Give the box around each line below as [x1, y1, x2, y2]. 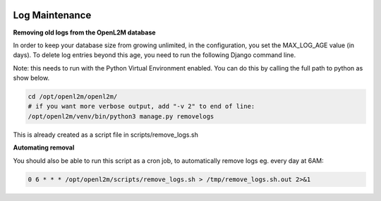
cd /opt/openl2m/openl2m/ [28, 92, 118, 101]
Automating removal [13, 143, 75, 152]
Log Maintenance [13, 9, 92, 21]
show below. [13, 74, 49, 83]
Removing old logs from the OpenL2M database [13, 28, 156, 37]
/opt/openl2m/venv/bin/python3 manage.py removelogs [28, 112, 214, 120]
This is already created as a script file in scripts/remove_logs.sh [13, 130, 199, 139]
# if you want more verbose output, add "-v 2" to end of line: [28, 102, 255, 111]
